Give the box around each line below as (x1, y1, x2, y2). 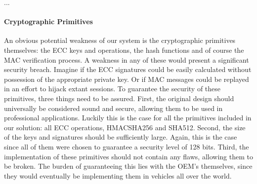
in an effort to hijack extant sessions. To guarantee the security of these (4, 83, 221, 94)
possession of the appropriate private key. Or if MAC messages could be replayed (4, 74, 249, 84)
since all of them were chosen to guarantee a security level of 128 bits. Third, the (4, 141, 249, 151)
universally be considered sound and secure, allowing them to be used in (4, 103, 223, 113)
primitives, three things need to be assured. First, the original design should (4, 93, 234, 103)
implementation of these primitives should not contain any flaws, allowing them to (4, 151, 253, 161)
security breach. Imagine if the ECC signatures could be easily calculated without (4, 64, 252, 74)
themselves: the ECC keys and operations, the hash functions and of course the (4, 44, 244, 55)
